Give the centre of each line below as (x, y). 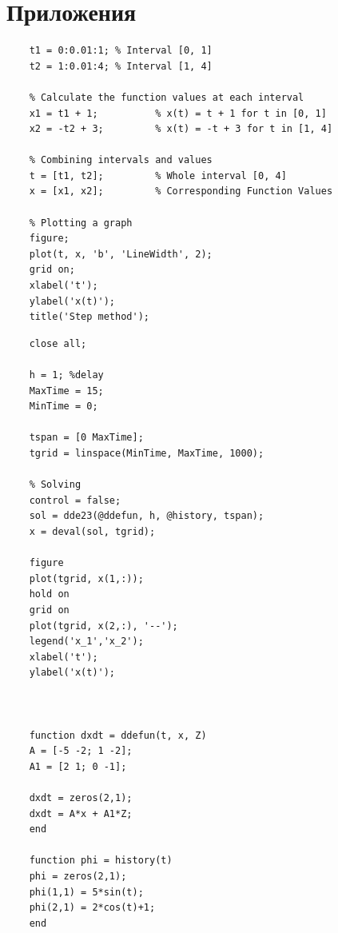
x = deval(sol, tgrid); (92, 531)
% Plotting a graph (81, 223)
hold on (49, 594)
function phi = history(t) (101, 861)
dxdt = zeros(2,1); (81, 798)
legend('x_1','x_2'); (86, 642)
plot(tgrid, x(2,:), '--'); (103, 626)
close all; (58, 343)
